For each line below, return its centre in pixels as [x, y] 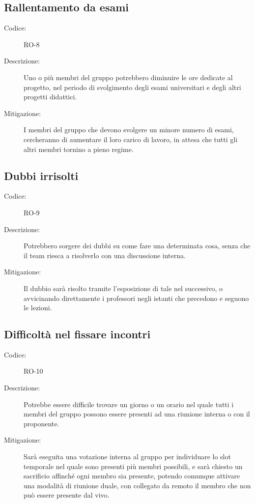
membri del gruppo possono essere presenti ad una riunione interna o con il [137, 414]
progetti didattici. [50, 97]
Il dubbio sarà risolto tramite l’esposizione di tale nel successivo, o [123, 288]
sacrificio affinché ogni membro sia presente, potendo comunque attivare [132, 476]
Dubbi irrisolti [41, 175]
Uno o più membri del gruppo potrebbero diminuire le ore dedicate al [128, 77]
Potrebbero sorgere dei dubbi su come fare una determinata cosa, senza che [137, 246]
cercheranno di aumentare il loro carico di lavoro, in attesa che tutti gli [131, 139]
